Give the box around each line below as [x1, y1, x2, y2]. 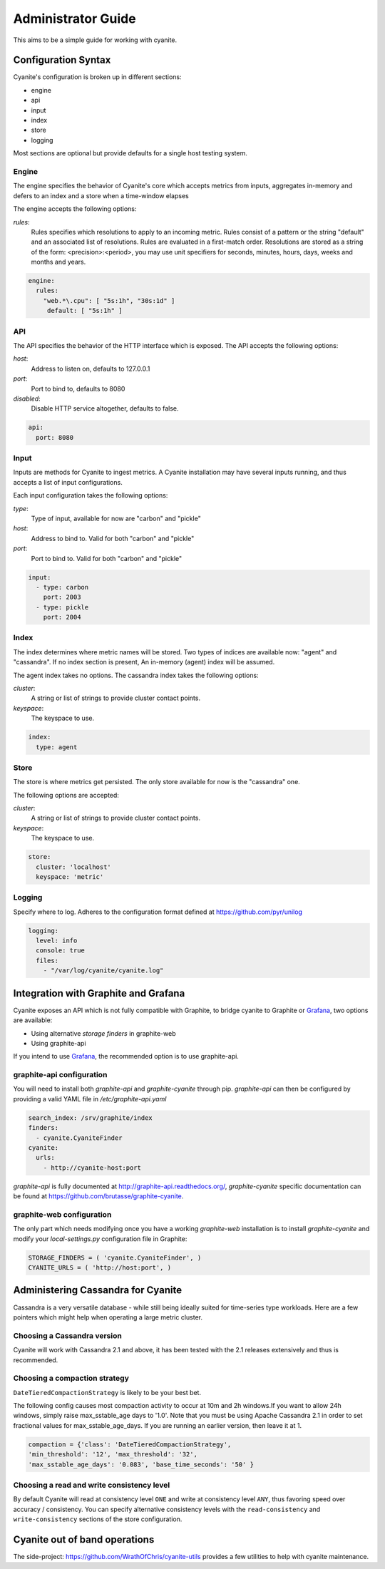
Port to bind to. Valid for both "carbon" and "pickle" [31, 554, 183, 562]
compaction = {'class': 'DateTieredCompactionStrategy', [28, 1440, 232, 1449]
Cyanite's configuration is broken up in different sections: [13, 73, 182, 81]
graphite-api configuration [13, 1070, 108, 1080]
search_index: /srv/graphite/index [28, 1113, 153, 1122]
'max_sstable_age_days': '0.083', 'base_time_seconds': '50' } [28, 1460, 255, 1468]
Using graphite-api [31, 1039, 86, 1047]
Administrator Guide [13, 11, 136, 26]
